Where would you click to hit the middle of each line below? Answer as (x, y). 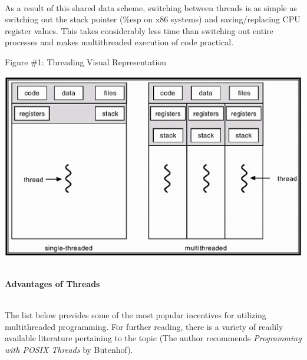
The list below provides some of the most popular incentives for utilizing (136, 315)
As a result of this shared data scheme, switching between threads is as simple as (151, 7)
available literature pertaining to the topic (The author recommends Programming (153, 338)
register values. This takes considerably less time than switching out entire (139, 30)
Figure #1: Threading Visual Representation (86, 61)
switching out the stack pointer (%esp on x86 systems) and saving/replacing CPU (153, 19)
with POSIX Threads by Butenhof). (69, 349)
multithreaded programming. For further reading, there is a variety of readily (144, 326)
